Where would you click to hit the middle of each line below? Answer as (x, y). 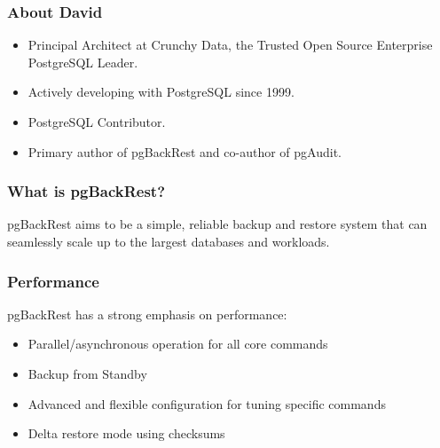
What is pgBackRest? (86, 191)
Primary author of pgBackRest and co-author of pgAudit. (185, 151)
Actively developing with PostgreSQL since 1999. (161, 92)
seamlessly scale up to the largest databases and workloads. (169, 241)
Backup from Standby (87, 373)
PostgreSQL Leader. (83, 62)
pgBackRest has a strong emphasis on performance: (147, 314)
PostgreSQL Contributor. (97, 122)
